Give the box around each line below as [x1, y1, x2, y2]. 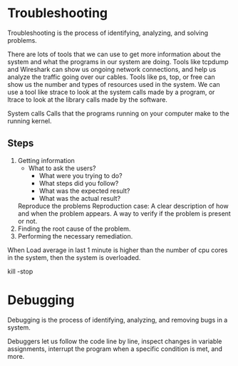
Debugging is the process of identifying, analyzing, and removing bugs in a [7, 315, 228, 324]
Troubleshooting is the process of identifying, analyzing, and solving [7, 28, 209, 37]
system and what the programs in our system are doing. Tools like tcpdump [7, 57, 229, 66]
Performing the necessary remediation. [17, 231, 133, 240]
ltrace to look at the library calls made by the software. [7, 95, 167, 104]
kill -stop [7, 267, 33, 276]
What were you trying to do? [38, 171, 123, 179]
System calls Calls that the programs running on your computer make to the [7, 109, 229, 117]
